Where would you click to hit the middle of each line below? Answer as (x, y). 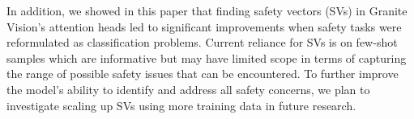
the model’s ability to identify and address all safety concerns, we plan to (188, 89)
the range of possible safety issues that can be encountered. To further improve (203, 74)
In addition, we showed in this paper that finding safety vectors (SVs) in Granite (207, 10)
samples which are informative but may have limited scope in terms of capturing (207, 57)
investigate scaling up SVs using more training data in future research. (181, 105)
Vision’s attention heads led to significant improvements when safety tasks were (204, 26)
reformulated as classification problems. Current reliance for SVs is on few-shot (202, 42)
